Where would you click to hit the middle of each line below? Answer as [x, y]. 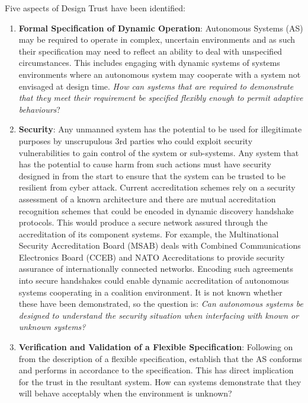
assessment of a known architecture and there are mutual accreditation [147, 199]
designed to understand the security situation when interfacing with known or [159, 315]
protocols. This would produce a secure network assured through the [143, 222]
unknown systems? [52, 327]
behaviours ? [39, 109]
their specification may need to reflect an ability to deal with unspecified [150, 51]
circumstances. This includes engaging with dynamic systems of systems [149, 63]
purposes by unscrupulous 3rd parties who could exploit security [136, 140]
